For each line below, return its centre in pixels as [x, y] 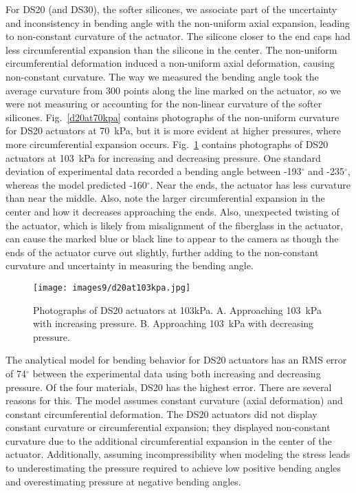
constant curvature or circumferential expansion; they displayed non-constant [168, 427]
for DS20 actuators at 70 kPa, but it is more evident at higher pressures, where [173, 130]
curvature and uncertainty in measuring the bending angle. [130, 265]
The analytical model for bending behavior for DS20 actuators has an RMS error [176, 360]
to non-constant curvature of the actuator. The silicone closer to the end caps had [178, 36]
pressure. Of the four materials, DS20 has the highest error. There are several [169, 387]
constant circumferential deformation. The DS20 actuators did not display [162, 413]
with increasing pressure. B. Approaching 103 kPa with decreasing [174, 323]
